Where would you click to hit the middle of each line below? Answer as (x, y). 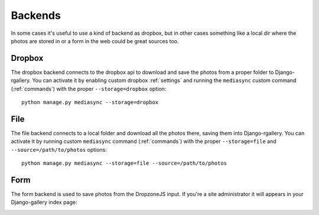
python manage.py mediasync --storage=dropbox (90, 102)
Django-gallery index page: (44, 202)
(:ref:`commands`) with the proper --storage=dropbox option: (89, 89)
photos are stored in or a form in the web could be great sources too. (95, 41)
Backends (36, 15)
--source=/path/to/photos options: (59, 149)
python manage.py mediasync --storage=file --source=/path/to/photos (124, 163)
